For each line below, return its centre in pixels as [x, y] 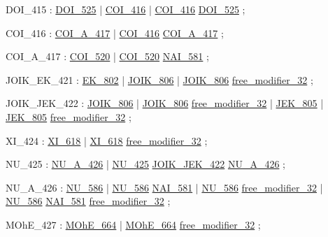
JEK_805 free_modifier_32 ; [69, 116]
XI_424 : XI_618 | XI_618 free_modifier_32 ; [107, 140]
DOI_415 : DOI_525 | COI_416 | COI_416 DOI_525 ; [126, 9]
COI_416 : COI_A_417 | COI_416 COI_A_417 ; [115, 33]
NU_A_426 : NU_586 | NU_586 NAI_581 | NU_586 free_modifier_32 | [164, 187]
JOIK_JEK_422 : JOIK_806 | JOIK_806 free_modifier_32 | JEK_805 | [165, 103]
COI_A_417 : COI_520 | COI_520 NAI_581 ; [107, 56]
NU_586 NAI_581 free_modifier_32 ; [88, 201]
